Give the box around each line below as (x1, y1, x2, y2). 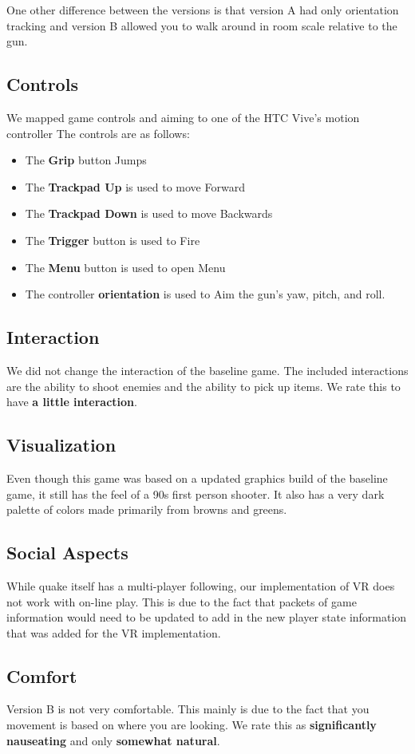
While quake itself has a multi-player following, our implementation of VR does (6, 577, 395, 594)
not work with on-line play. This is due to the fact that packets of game (6, 593, 357, 610)
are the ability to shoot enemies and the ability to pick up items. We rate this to (6, 377, 401, 394)
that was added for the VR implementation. (6, 624, 221, 641)
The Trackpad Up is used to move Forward (25, 178, 245, 195)
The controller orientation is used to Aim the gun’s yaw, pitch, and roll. (25, 286, 385, 302)
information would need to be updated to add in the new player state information (6, 609, 407, 626)
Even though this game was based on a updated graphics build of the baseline (6, 469, 388, 486)
